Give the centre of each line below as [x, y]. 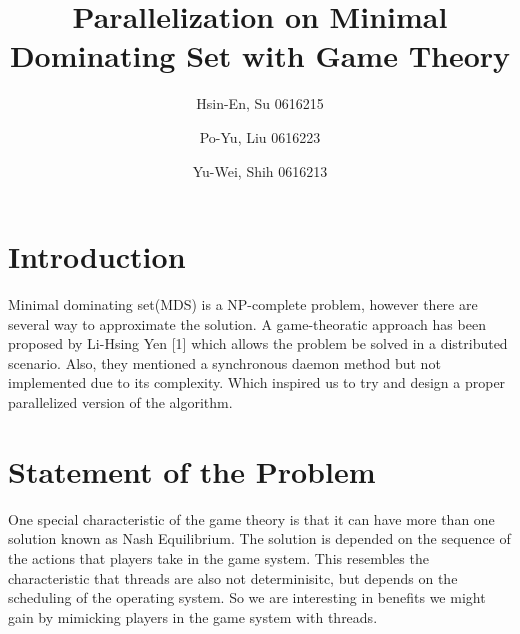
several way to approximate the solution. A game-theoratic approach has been [247, 323]
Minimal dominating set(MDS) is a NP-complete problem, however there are [243, 304]
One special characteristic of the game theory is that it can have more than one [251, 518]
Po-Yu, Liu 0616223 [260, 136]
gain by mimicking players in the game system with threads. [193, 616]
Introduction [97, 256]
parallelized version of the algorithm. [120, 402]
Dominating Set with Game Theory [260, 55]
